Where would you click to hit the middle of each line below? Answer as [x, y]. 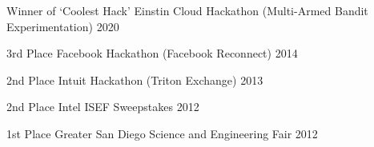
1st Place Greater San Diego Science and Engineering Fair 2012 [162, 133]
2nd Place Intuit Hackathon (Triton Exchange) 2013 [135, 79]
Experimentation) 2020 [63, 26]
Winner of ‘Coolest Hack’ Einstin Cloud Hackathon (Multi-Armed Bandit [187, 10]
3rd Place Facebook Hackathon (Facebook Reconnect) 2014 [152, 53]
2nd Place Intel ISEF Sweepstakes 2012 [103, 107]
